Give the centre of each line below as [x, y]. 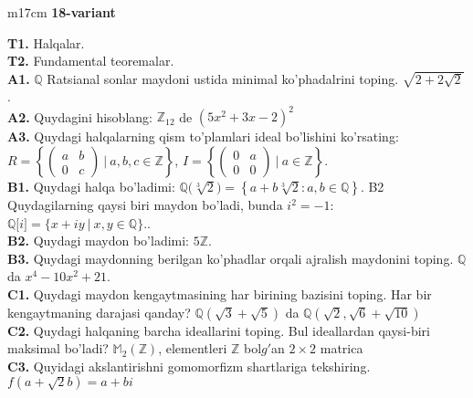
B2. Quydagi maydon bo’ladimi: [99, 241]
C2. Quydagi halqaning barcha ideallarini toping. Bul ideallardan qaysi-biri [219, 330]
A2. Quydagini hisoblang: [80, 116]
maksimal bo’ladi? [58, 348]
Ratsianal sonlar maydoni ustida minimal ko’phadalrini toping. [223, 78]
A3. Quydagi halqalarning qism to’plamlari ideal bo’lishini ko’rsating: [203, 136]
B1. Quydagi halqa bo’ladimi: [91, 187]
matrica [342, 348]
